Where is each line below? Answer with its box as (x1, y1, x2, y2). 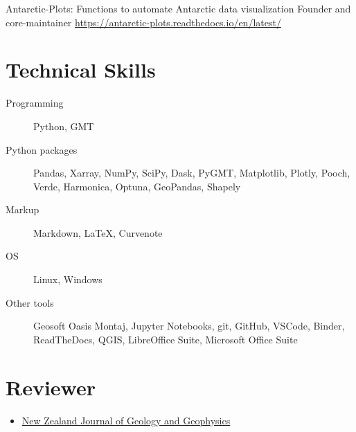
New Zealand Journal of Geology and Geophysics (21, 413, 231, 427)
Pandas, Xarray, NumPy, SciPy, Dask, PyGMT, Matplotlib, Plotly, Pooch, (33, 165, 350, 180)
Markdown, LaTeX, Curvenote (33, 225, 163, 240)
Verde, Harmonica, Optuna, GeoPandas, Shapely (33, 179, 241, 193)
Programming (6, 96, 64, 110)
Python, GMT (33, 118, 94, 133)
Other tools (6, 295, 54, 309)
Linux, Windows (33, 272, 103, 287)
